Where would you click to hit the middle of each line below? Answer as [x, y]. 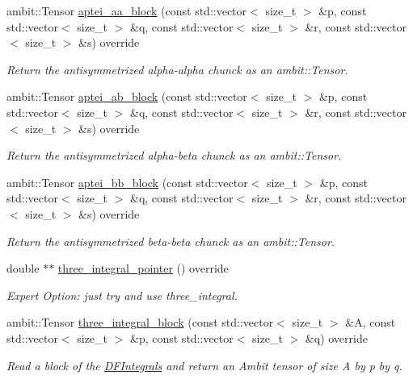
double [23, 268]
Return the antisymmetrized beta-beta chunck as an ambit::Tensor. [171, 241]
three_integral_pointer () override [143, 268]
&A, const [371, 322]
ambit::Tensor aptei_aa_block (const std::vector [127, 10]
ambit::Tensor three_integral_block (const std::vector [140, 322]
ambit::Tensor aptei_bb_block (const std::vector [127, 182]
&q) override [336, 337]
